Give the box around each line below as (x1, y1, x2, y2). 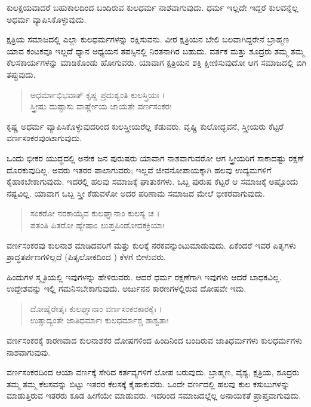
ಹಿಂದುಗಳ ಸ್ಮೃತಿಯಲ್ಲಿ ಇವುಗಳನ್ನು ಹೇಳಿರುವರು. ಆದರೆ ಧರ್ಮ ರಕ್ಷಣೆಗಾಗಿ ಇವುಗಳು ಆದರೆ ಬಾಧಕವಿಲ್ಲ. (7, 270, 282, 283)
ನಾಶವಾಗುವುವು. (7, 345, 51, 358)
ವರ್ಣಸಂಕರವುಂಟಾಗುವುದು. (7, 131, 82, 144)
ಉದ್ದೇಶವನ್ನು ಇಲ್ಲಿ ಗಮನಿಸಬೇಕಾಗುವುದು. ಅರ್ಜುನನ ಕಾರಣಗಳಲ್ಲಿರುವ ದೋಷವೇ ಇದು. (7, 282, 247, 295)
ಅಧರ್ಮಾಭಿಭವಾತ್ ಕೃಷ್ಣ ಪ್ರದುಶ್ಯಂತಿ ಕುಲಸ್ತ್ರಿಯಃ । (30, 88, 165, 100)
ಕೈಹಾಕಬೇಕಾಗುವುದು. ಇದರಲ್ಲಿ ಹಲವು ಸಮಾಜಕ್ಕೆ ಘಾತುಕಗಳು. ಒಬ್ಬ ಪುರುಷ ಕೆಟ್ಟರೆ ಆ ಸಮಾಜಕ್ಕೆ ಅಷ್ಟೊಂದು (7, 175, 298, 188)
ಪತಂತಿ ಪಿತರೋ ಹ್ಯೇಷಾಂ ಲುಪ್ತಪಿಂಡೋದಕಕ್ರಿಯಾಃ (30, 218, 165, 231)
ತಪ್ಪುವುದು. (7, 68, 36, 80)
